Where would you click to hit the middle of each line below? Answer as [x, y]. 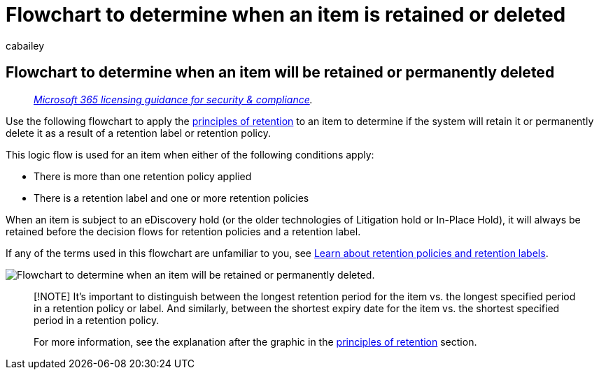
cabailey [25, 45]
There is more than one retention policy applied [143, 176]
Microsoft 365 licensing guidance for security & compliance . [173, 99]
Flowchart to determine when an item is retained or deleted [286, 15]
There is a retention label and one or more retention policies [171, 198]
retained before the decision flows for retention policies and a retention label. [183, 231]
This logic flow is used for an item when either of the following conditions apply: [190, 154]
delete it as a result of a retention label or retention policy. [138, 133]
